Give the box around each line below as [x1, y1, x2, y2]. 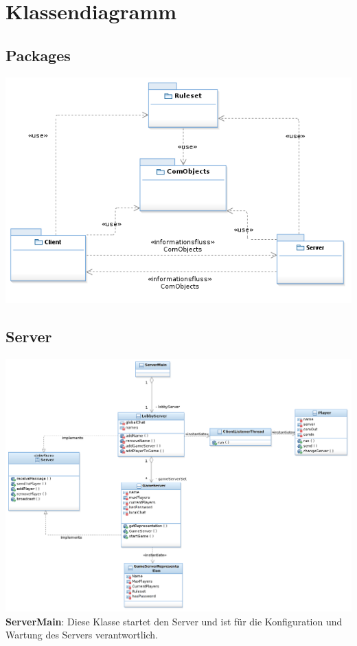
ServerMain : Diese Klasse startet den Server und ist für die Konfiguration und [5, 614, 343, 628]
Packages [5, 44, 71, 65]
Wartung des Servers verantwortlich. [5, 627, 159, 642]
